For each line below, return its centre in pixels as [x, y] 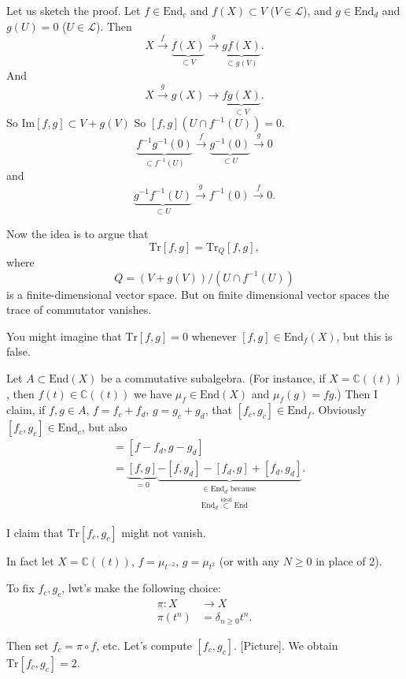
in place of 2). [349, 560]
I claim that [35, 532]
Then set [28, 645]
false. [18, 351]
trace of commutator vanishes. [79, 310]
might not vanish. [164, 532]
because [243, 489]
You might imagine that [64, 336]
